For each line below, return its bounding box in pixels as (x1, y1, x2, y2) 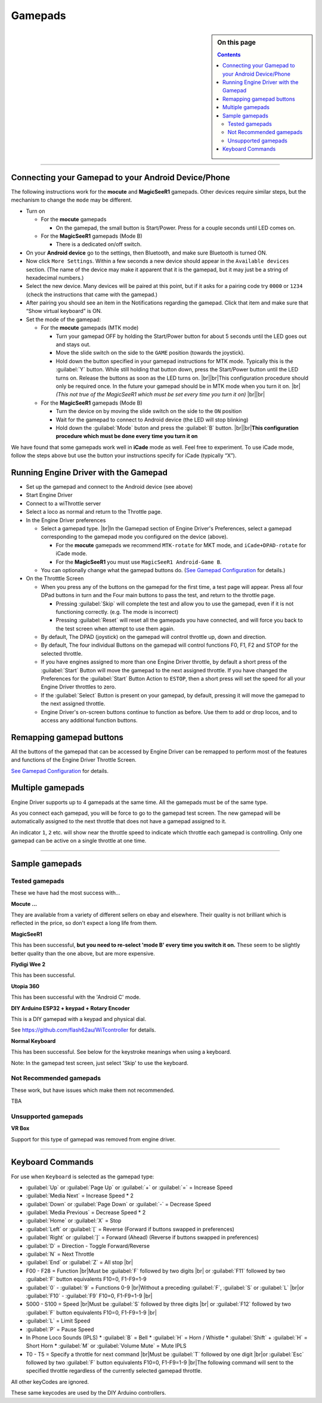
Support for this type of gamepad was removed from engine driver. (11, 1135, 176, 1143)
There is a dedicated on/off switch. (55, 241, 142, 248)
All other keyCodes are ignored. (11, 1378, 89, 1385)
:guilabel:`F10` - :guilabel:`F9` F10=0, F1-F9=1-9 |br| (26, 1292, 153, 1299)
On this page (217, 38, 256, 46)
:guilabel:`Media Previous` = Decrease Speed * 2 (26, 1209, 146, 1216)
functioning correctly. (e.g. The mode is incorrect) (55, 608, 179, 615)
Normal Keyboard (11, 1037, 56, 1044)
